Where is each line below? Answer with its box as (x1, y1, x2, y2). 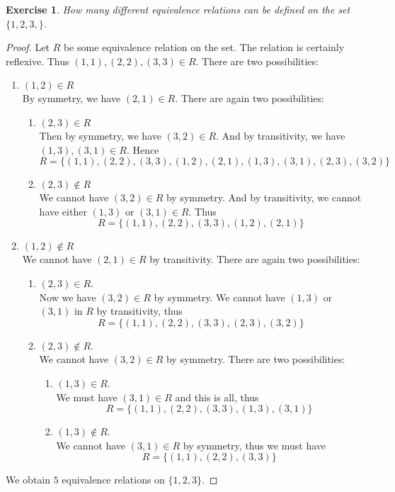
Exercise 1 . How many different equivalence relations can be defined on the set (6, 2, 350, 16)
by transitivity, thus (96, 303, 183, 318)
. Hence (126, 142, 159, 157)
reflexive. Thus (6, 53, 69, 68)
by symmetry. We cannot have (154, 289, 285, 304)
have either (39, 203, 87, 218)
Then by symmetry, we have (39, 128, 161, 142)
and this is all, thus (175, 389, 259, 404)
